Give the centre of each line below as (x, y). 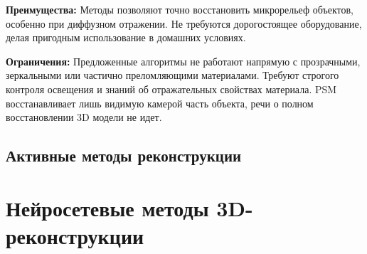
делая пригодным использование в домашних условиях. (126, 37)
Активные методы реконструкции (124, 155)
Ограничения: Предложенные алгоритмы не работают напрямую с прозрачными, (183, 61)
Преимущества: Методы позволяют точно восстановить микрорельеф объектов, (180, 9)
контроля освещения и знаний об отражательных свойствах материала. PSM (171, 89)
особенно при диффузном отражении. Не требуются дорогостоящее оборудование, (184, 23)
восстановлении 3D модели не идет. (84, 117)
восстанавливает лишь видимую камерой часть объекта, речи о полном (160, 103)
